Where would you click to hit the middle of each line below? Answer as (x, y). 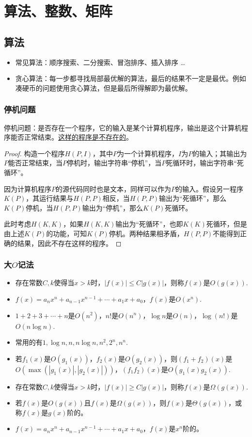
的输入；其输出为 (220, 153)
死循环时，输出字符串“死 (205, 163)
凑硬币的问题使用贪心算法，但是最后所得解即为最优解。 (103, 88)
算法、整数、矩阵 (58, 11)
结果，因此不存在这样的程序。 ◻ (69, 243)
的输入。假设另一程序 (209, 188)
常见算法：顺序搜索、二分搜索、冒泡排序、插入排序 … (100, 62)
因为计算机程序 (28, 188)
